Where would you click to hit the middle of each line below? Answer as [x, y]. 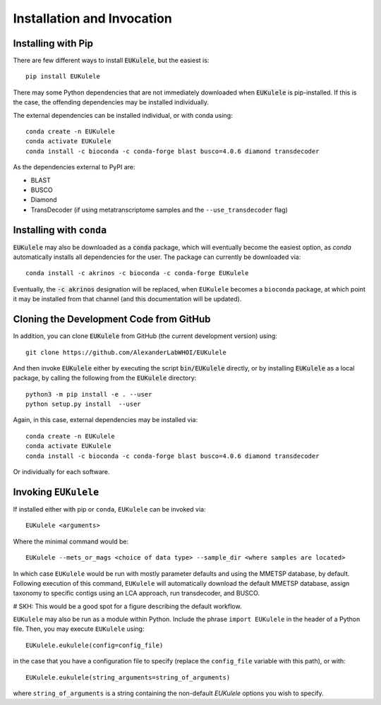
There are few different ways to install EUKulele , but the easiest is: [111, 61]
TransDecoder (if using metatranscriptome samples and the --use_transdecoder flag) [159, 210]
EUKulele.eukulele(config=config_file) [95, 645]
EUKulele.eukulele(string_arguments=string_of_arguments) [128, 677]
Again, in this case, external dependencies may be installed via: [105, 420]
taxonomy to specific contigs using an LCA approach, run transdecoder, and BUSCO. [137, 593]
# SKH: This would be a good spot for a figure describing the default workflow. [127, 606]
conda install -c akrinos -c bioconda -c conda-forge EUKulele [137, 273]
